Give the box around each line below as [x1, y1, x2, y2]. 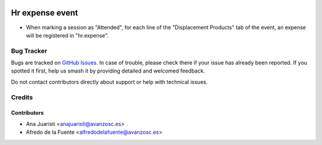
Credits [11, 93, 33, 101]
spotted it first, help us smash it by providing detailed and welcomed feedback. [11, 67, 205, 74]
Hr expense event [11, 8, 79, 18]
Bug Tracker [11, 46, 48, 55]
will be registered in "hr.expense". [26, 31, 109, 39]
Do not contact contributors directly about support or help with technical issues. [11, 78, 208, 86]
